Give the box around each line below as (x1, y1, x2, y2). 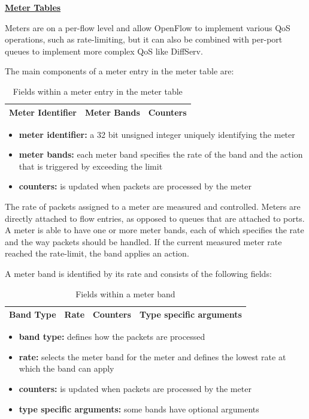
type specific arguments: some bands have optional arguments (19, 402, 259, 415)
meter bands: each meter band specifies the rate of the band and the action (19, 148, 303, 161)
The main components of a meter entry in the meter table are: (5, 65, 234, 77)
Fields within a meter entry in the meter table (13, 85, 183, 97)
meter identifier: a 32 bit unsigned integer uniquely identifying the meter (19, 128, 295, 140)
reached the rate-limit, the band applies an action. (5, 247, 189, 260)
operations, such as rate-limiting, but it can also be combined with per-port (5, 33, 283, 46)
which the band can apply (19, 362, 114, 375)
